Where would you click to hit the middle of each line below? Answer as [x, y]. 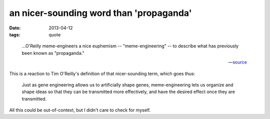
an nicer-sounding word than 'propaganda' [100, 13]
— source [237, 62]
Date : [15, 28]
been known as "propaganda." [53, 53]
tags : [15, 34]
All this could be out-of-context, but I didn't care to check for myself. [80, 110]
